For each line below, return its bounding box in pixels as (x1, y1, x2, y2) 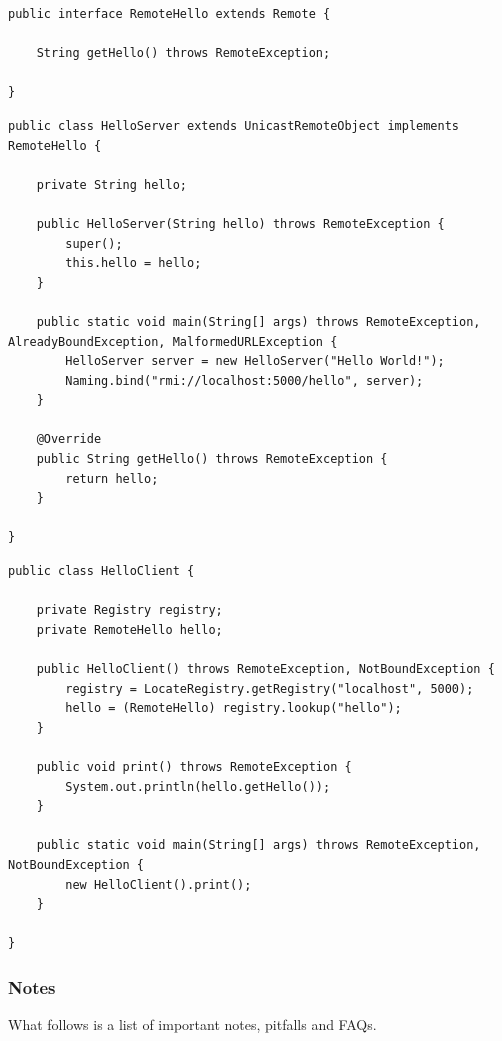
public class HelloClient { (8, 564, 195, 579)
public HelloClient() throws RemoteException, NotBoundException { (36, 662, 495, 676)
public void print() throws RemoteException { (36, 759, 352, 774)
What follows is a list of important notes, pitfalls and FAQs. (8, 1014, 377, 1035)
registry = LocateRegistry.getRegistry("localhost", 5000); (65, 681, 474, 696)
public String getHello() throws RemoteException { (36, 452, 388, 467)
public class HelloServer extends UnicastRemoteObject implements (8, 118, 460, 133)
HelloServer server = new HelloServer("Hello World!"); (65, 354, 445, 369)
